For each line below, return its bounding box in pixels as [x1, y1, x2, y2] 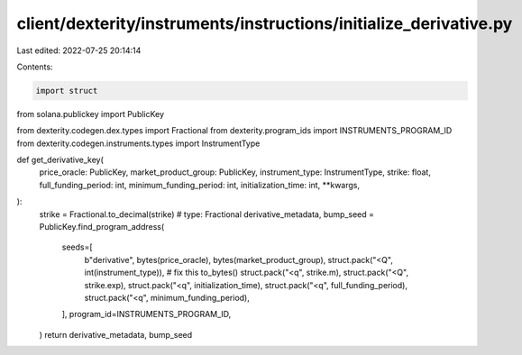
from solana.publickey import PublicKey [16, 108, 165, 119]
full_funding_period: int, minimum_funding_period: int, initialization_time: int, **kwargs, [39, 179, 361, 190]
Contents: [16, 61, 53, 72]
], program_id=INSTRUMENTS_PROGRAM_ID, [61, 309, 232, 320]
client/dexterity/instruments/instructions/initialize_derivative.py [16, 14, 513, 33]
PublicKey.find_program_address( [39, 222, 165, 232]
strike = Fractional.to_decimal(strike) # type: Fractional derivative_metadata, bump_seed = [39, 208, 374, 220]
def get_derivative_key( [16, 154, 104, 166]
